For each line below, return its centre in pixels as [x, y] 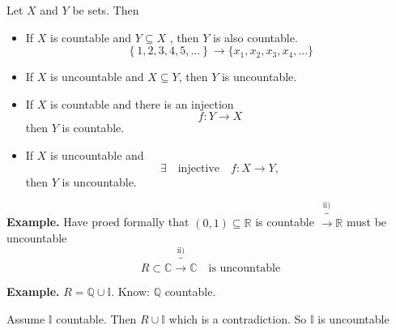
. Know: [130, 291]
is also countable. [255, 37]
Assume [26, 318]
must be [366, 222]
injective [199, 168]
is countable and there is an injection [142, 103]
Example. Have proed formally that [98, 222]
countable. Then [96, 318]
